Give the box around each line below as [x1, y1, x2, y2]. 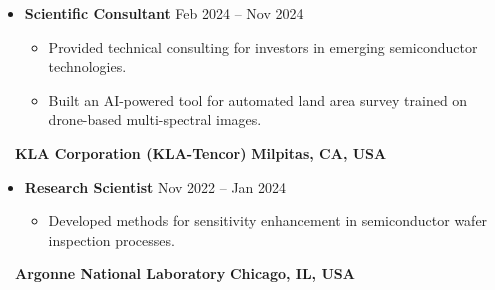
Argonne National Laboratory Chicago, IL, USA [15, 263, 355, 284]
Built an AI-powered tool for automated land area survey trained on [48, 89, 468, 110]
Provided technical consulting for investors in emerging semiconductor [48, 36, 478, 57]
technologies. [48, 56, 127, 77]
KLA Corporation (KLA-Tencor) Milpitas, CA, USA [15, 142, 387, 163]
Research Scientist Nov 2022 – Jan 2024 [24, 176, 287, 197]
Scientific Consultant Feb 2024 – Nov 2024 [24, 3, 304, 23]
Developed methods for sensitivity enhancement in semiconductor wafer [48, 210, 488, 231]
